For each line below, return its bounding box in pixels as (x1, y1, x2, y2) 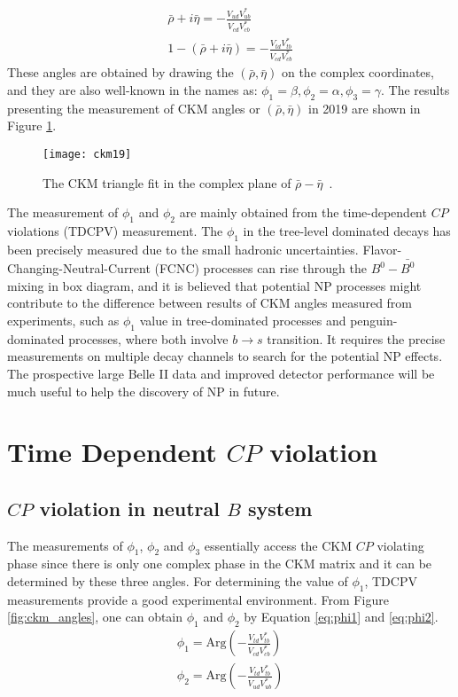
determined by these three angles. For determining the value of (7, 572, 348, 591)
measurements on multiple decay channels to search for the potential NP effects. (7, 347, 443, 365)
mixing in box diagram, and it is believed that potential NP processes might (7, 276, 422, 294)
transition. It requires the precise (267, 329, 446, 348)
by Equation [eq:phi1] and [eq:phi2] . (244, 607, 439, 626)
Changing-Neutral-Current (7, 259, 151, 278)
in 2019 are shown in (308, 98, 421, 117)
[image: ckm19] (43, 148, 132, 161)
